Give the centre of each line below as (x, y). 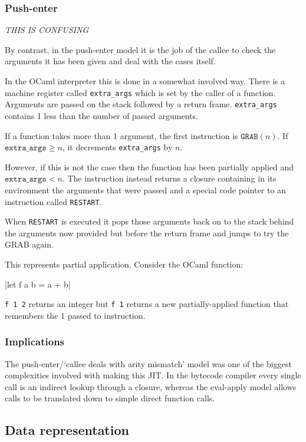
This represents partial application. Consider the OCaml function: (124, 264)
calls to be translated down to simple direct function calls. (110, 398)
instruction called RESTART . (53, 201)
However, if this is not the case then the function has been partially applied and (149, 166)
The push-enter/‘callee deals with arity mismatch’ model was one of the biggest (148, 363)
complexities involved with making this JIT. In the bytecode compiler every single (153, 375)
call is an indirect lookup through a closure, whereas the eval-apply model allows (151, 386)
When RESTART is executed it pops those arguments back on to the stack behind (149, 221)
